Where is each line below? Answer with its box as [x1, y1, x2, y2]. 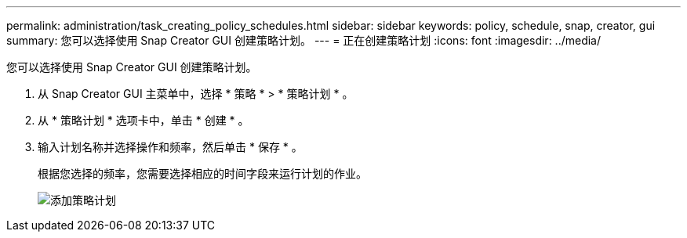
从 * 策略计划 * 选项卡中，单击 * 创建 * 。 [38, 114, 249, 127]
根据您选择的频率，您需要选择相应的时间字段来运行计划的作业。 [38, 167, 367, 180]
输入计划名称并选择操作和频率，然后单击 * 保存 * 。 [38, 140, 303, 153]
